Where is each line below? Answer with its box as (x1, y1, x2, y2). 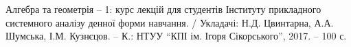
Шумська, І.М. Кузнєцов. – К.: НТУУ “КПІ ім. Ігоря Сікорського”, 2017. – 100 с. (5, 29, 347, 43)
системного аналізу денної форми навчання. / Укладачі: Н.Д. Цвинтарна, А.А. (5, 15, 334, 29)
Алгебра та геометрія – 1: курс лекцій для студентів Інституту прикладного (5, 2, 321, 16)
